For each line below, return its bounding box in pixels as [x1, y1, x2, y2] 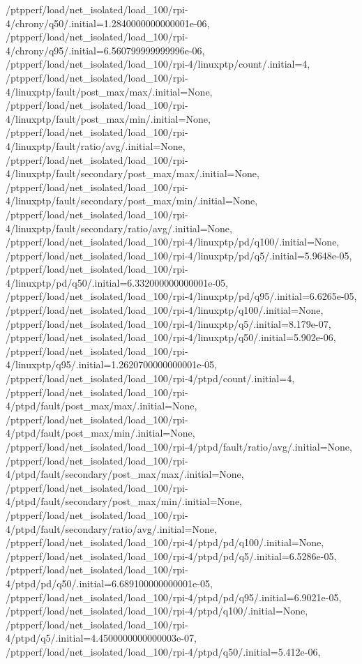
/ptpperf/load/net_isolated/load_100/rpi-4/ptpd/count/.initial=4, [6, 371, 295, 386]
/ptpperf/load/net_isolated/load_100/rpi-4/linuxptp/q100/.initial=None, [6, 303, 324, 317]
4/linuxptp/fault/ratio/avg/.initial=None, [6, 138, 186, 153]
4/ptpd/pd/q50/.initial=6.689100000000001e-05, [6, 575, 213, 590]
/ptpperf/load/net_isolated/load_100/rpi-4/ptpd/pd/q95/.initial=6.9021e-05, [6, 589, 342, 604]
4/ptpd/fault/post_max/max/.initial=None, [6, 398, 197, 413]
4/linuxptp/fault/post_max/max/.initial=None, [6, 84, 213, 98]
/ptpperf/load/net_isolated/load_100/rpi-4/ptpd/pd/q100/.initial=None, [6, 535, 324, 550]
